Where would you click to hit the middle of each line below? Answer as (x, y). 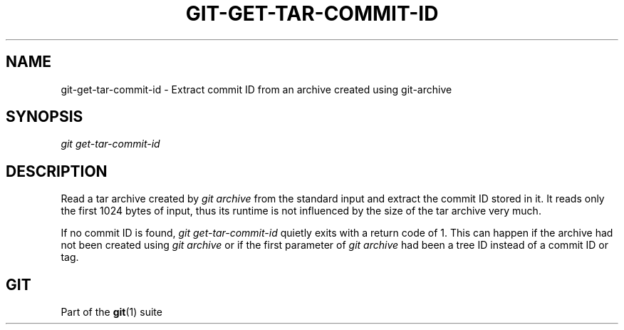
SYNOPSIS (45, 117)
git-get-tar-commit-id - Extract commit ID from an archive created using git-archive (256, 89)
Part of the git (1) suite (111, 312)
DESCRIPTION (57, 171)
